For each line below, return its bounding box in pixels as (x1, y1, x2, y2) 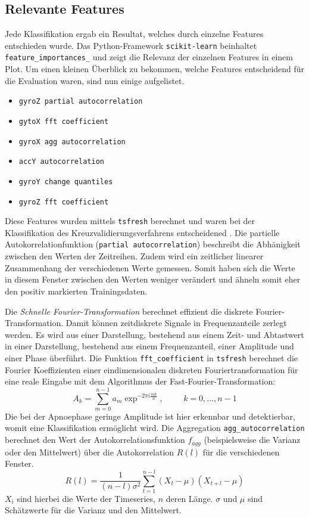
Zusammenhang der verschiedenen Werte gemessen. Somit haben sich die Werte (5, 261, 295, 274)
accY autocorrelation (18, 157, 104, 166)
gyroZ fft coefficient (18, 197, 109, 206)
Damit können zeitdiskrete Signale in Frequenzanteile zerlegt (65, 317, 287, 329)
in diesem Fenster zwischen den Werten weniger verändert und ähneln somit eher (5, 273, 301, 286)
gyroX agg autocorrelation (18, 137, 126, 146)
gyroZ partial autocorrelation (18, 97, 143, 106)
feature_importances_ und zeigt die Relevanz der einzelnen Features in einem (5, 51, 293, 63)
